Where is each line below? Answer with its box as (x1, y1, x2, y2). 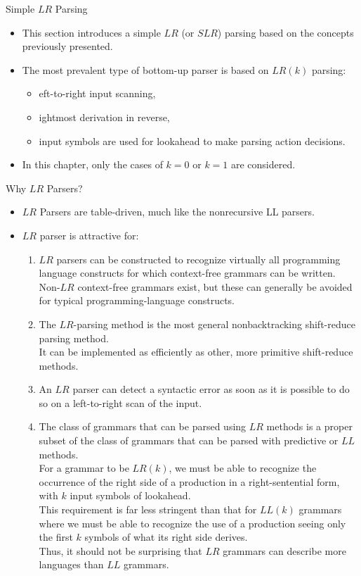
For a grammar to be (39, 461, 129, 475)
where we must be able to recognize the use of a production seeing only (39, 515, 346, 530)
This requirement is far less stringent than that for (39, 502, 257, 517)
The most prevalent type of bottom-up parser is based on (22, 62, 269, 77)
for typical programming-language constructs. (39, 293, 235, 308)
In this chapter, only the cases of (22, 157, 163, 172)
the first (39, 530, 73, 544)
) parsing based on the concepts (217, 25, 354, 39)
